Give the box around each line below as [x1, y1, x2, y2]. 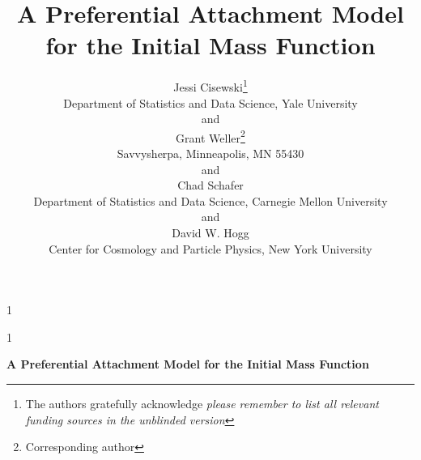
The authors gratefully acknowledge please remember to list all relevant [25, 394, 379, 411]
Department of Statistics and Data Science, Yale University [63, 94, 358, 111]
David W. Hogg [172, 224, 249, 241]
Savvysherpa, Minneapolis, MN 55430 [117, 145, 304, 161]
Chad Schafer [177, 177, 244, 194]
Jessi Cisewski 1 [173, 76, 248, 95]
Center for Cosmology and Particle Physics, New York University [49, 240, 372, 257]
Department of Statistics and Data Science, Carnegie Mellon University [33, 192, 388, 209]
